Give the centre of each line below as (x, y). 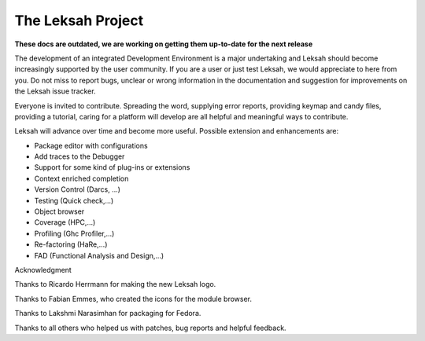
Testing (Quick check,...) (74, 200)
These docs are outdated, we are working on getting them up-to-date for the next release (164, 44)
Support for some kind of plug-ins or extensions (112, 167)
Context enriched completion (81, 178)
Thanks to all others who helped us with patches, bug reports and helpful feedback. (150, 328)
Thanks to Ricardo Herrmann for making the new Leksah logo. (115, 284)
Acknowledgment (43, 269)
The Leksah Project (79, 20)
